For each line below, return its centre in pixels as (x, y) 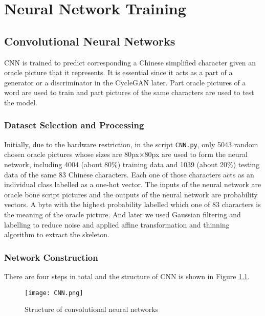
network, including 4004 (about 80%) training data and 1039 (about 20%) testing (132, 164)
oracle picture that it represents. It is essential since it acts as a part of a (118, 72)
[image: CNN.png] (54, 293)
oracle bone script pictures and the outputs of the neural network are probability (131, 194)
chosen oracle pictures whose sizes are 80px (72, 154)
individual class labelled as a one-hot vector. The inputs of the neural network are (133, 184)
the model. (21, 102)
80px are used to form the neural (196, 154)
